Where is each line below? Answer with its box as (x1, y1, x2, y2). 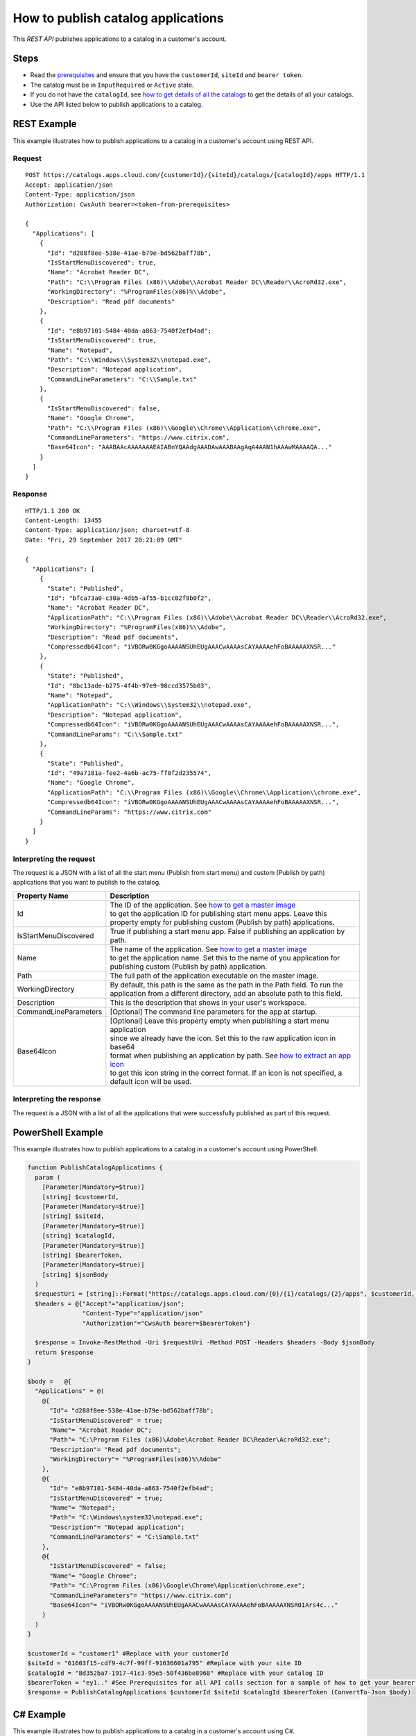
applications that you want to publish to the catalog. (12, 878, 161, 887)
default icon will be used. (110, 1076, 192, 1086)
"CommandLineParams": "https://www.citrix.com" (46, 808, 211, 816)
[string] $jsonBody (42, 1271, 109, 1278)
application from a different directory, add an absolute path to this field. (110, 988, 343, 998)
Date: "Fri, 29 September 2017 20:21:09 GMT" (25, 535, 183, 544)
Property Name (17, 891, 69, 901)
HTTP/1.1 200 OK (25, 507, 80, 515)
